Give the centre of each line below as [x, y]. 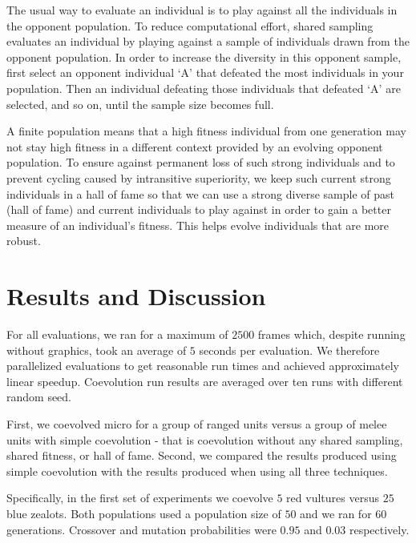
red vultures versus [333, 498]
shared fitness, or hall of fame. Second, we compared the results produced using [202, 455]
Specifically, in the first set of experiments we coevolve [140, 498]
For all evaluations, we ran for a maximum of [117, 334]
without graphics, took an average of [97, 350]
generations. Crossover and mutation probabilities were [141, 529]
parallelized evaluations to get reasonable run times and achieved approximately [203, 366]
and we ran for [336, 513]
